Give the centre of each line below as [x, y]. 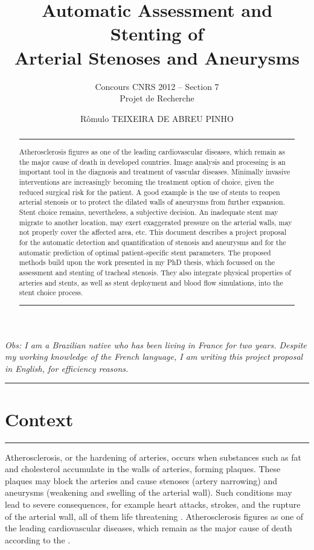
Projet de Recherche [157, 98]
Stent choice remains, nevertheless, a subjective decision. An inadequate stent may [149, 212]
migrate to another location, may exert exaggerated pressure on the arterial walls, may [155, 222]
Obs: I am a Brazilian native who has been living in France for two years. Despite [156, 344]
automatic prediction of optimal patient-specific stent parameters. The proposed [145, 252]
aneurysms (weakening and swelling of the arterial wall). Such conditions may [149, 492]
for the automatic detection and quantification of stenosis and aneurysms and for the [152, 242]
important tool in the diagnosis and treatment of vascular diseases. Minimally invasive [155, 172]
